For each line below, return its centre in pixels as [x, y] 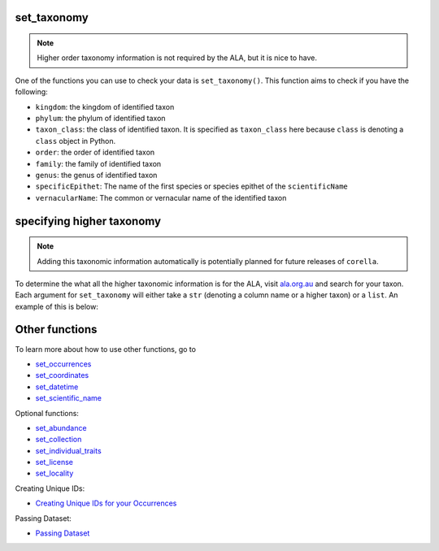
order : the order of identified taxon [95, 152]
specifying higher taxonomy [88, 221]
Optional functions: [47, 413]
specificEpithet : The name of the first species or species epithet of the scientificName [192, 186]
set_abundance [61, 427]
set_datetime [57, 387]
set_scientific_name [68, 398]
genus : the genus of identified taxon [96, 175]
